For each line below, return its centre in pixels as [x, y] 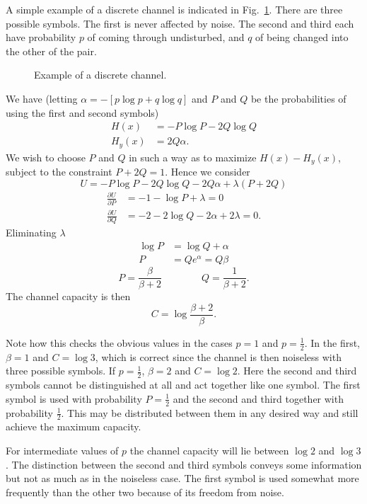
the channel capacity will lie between [209, 450]
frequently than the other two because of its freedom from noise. [145, 492]
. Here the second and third [297, 371]
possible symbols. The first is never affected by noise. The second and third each [180, 23]
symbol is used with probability [74, 398]
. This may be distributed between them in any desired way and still [210, 412]
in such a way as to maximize [193, 157]
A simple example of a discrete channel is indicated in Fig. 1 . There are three [174, 9]
